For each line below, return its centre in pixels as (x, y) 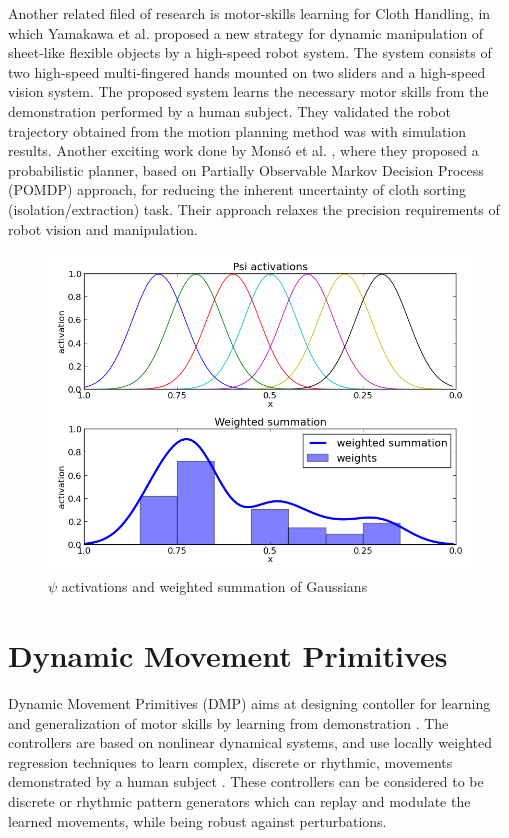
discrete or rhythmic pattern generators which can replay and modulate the (239, 800)
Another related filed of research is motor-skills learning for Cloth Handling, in (249, 13)
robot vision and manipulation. (103, 228)
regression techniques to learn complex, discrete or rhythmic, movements (230, 761)
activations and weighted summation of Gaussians (214, 586)
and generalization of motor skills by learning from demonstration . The (228, 722)
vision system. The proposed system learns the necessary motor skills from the (248, 91)
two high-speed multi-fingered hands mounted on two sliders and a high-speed (247, 71)
